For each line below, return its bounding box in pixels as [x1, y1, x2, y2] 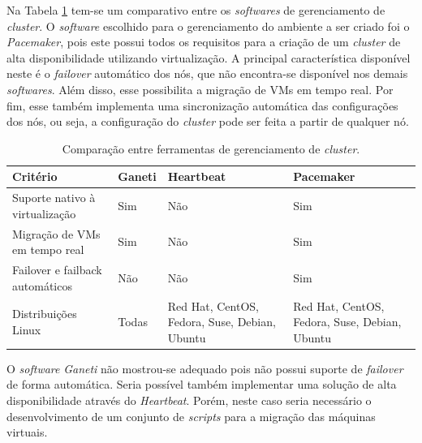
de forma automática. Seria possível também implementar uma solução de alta [6, 376, 397, 393]
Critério [12, 168, 58, 185]
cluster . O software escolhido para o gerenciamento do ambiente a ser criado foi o [6, 17, 410, 34]
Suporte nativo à [12, 189, 96, 206]
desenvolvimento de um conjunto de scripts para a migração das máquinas [6, 407, 376, 424]
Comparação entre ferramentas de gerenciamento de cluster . [62, 140, 360, 157]
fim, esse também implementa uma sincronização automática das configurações [6, 97, 398, 114]
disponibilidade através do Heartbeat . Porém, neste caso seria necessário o [6, 391, 372, 408]
